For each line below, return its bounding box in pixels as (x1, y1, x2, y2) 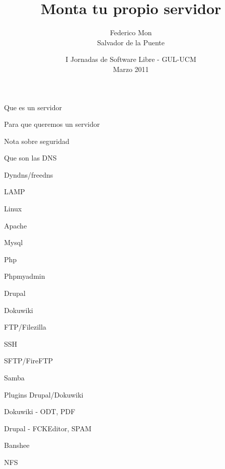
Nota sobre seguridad (4, 135, 69, 146)
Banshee (4, 440, 30, 450)
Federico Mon (110, 27, 152, 38)
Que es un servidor (4, 102, 62, 112)
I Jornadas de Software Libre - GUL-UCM (65, 54, 196, 64)
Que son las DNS (4, 152, 57, 163)
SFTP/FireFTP (4, 355, 53, 366)
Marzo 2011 (113, 63, 149, 74)
